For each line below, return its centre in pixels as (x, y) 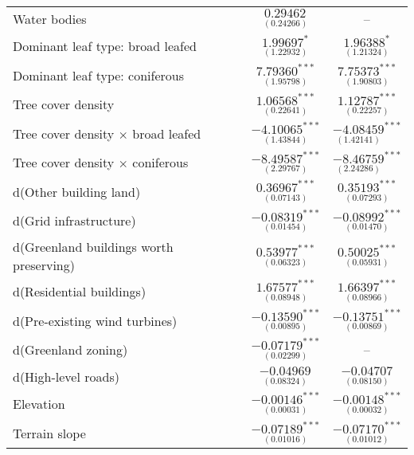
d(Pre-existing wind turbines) (95, 320)
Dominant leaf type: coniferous (99, 75)
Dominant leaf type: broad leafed (105, 46)
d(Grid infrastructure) (74, 221)
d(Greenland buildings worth (93, 247)
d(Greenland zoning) (70, 350)
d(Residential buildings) (80, 292)
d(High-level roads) (66, 377)
